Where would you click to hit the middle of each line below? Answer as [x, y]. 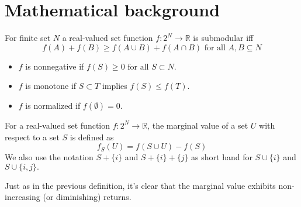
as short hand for [222, 157]
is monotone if [51, 86]
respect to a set [32, 137]
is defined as [92, 137]
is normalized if [53, 105]
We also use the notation [49, 157]
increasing [23, 197]
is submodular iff [223, 38]
